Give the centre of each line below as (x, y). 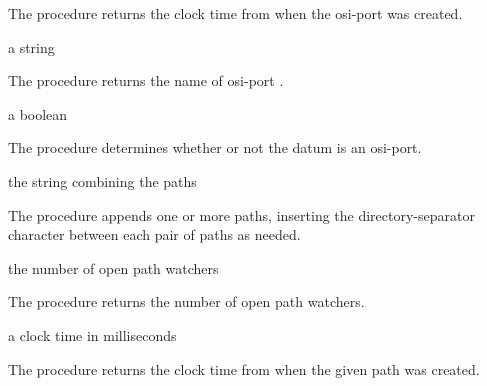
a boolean (38, 113)
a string (31, 46)
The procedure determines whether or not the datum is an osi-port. (215, 147)
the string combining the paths (102, 180)
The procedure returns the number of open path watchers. (186, 301)
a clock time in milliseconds (92, 334)
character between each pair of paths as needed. (154, 234)
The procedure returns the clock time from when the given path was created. (244, 368)
